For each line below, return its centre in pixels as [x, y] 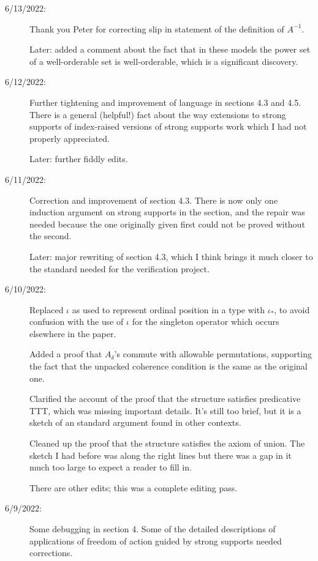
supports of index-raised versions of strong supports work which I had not [168, 126]
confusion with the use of [77, 321]
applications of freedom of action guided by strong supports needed [156, 541]
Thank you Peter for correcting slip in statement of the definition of [157, 28]
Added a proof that [66, 354]
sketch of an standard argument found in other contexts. [135, 422]
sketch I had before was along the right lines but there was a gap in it [161, 455]
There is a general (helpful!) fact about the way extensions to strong [158, 114]
